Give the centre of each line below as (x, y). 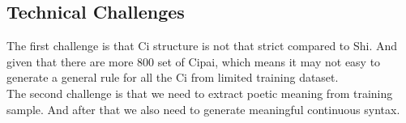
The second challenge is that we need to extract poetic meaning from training (200, 93)
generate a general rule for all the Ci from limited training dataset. (173, 77)
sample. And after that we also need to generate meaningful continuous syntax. (203, 109)
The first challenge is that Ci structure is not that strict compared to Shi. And (202, 46)
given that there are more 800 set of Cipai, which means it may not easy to (194, 61)
